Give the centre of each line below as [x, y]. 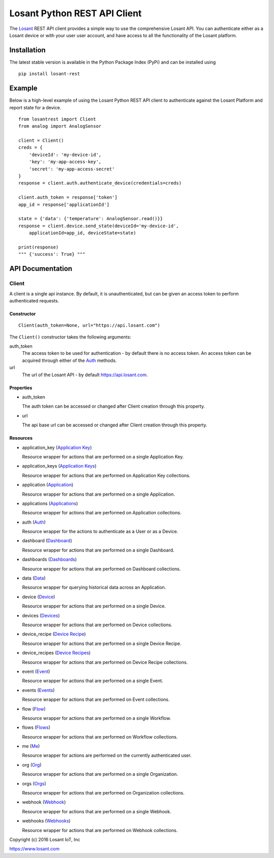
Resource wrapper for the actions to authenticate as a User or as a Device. [100, 532]
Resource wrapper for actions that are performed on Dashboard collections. [101, 569]
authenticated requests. [34, 300]
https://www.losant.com [35, 849]
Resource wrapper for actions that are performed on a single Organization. [100, 774]
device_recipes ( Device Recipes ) [56, 653]
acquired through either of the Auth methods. [69, 360]
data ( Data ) [34, 578]
